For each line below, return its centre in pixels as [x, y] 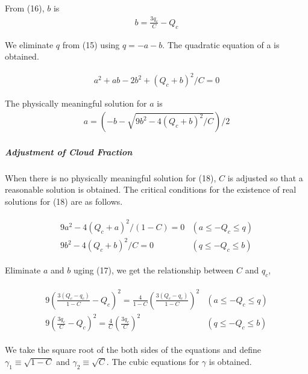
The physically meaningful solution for [76, 103]
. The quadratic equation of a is [221, 44]
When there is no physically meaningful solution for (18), [111, 177]
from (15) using [91, 44]
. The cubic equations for [153, 361]
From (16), [25, 8]
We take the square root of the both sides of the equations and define [133, 350]
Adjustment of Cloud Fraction [69, 151]
